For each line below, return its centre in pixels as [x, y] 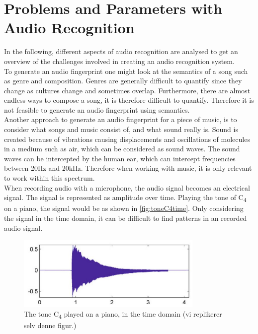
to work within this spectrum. [49, 178]
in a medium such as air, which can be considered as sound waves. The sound [122, 149]
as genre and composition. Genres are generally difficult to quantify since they [123, 81]
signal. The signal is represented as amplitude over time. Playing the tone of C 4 [125, 198]
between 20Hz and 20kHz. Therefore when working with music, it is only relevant [128, 168]
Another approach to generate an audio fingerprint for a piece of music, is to [121, 119]
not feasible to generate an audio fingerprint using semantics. [97, 109]
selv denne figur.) [50, 325]
